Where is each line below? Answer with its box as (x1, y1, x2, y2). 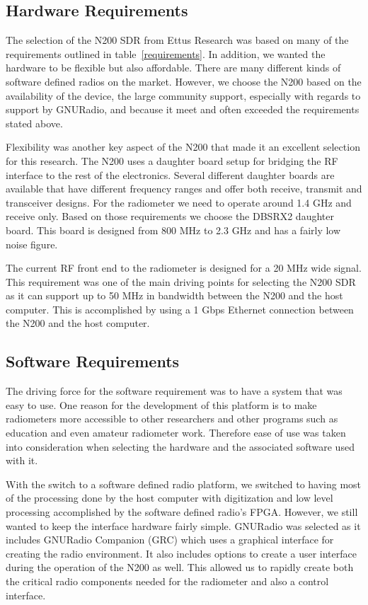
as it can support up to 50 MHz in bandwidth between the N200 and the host (6, 288, 343, 303)
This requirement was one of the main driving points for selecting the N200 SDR (6, 274, 356, 289)
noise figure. (6, 236, 58, 251)
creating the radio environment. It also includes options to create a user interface (6, 546, 357, 560)
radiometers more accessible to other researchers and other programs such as (6, 411, 338, 426)
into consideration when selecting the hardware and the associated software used (6, 439, 355, 454)
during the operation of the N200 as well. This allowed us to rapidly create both (6, 560, 354, 575)
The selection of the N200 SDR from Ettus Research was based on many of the (6, 33, 349, 47)
